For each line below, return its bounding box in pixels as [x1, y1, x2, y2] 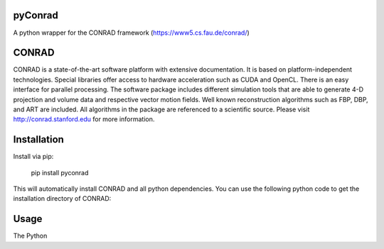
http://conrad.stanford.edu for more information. [13, 115, 155, 123]
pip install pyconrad [31, 168, 89, 177]
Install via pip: [13, 153, 54, 161]
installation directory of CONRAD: [13, 194, 112, 203]
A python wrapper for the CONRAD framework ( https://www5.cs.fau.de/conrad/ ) [13, 28, 250, 37]
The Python [13, 231, 48, 240]
